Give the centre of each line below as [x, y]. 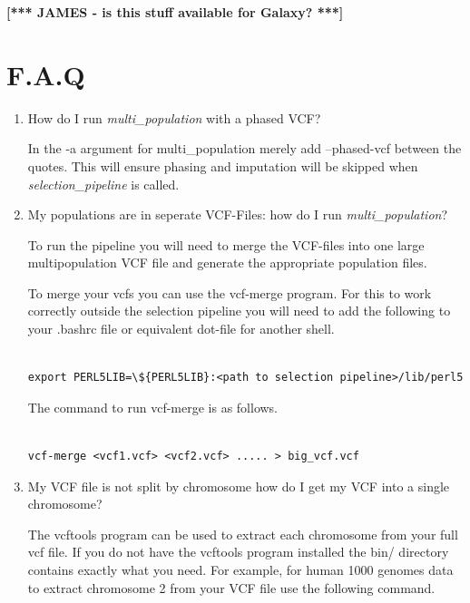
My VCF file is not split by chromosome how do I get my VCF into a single [239, 486]
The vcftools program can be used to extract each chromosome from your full [243, 534]
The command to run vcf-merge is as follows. [153, 407]
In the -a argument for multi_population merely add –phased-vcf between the [245, 148]
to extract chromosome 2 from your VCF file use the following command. [231, 587]
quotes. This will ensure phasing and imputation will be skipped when [223, 165]
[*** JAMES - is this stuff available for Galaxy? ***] [175, 12]
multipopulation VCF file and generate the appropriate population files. [227, 263]
